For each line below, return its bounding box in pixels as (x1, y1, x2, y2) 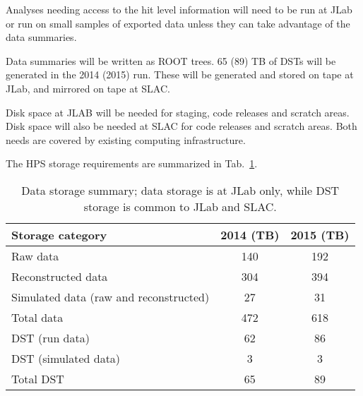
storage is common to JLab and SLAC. (83, 198, 277, 215)
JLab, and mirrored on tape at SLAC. (6, 80, 170, 95)
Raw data (11, 247, 59, 264)
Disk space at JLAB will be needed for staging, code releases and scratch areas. (6, 104, 350, 119)
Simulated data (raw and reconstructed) (11, 288, 210, 305)
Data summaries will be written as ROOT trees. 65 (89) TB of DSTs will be (6, 53, 336, 68)
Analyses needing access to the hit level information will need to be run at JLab (6, 2, 352, 16)
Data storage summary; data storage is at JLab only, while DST (21, 181, 340, 198)
